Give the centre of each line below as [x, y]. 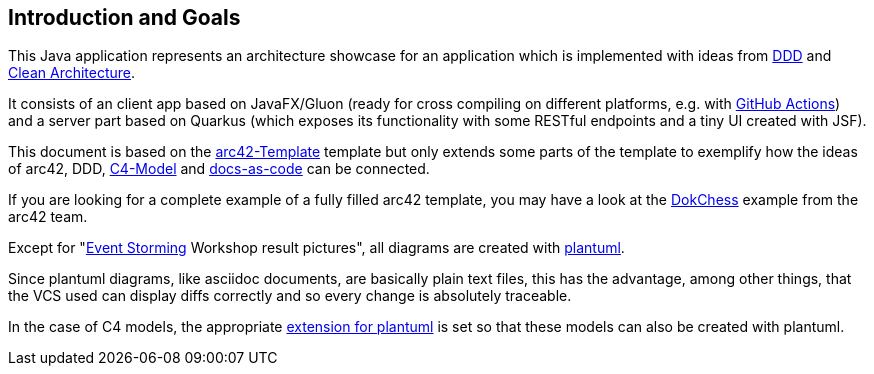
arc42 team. [48, 217]
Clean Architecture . [72, 73]
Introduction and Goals [124, 17]
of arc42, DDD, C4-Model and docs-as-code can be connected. [219, 169]
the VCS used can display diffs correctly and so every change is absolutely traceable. [290, 296]
